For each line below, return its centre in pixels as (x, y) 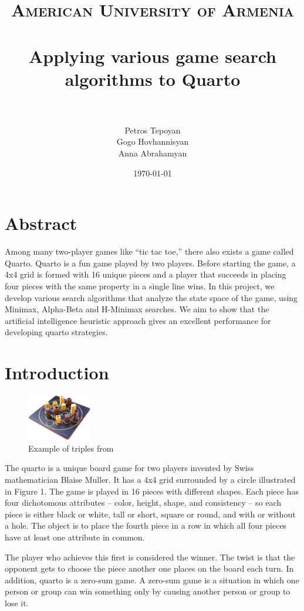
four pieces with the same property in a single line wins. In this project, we (140, 286)
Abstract (41, 223)
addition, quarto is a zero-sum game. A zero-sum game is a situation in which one (152, 580)
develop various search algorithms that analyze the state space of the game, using (151, 297)
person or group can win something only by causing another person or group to (148, 591)
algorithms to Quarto (153, 79)
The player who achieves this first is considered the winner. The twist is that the (150, 557)
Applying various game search (153, 56)
